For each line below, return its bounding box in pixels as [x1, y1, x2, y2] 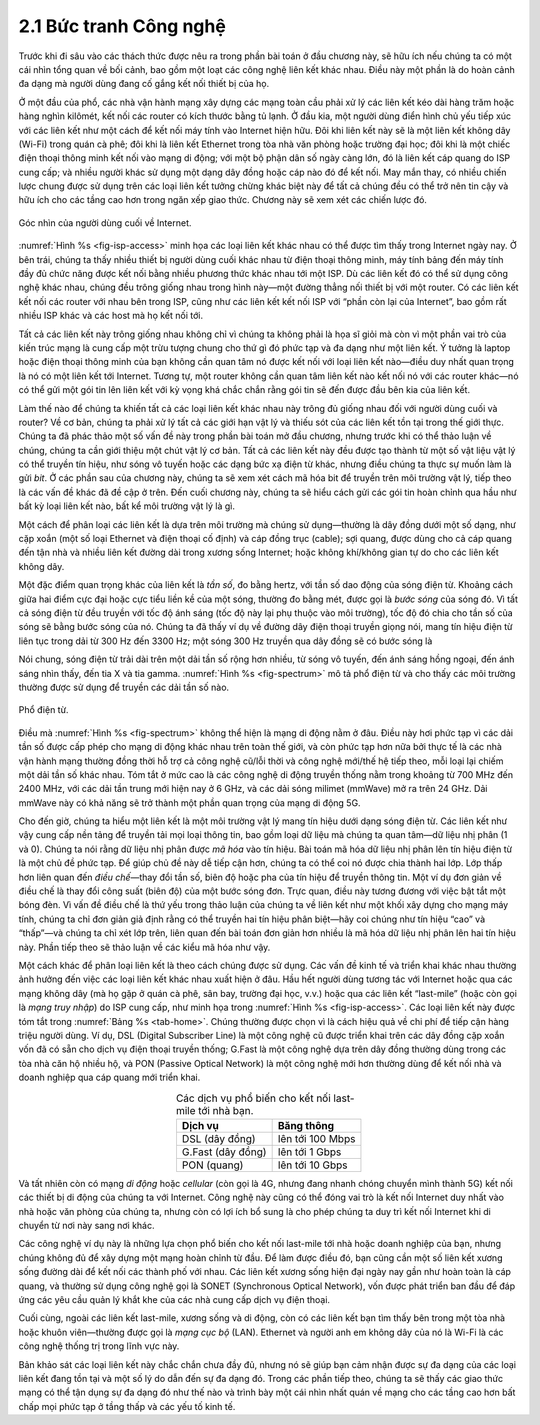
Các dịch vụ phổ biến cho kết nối [175, 1091, 332, 1105]
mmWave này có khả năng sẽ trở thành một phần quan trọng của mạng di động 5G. [18, 796, 361, 809]
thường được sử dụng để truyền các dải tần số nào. [18, 681, 230, 693]
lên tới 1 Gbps [277, 1145, 342, 1159]
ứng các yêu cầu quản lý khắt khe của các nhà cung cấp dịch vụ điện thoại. [18, 1294, 330, 1305]
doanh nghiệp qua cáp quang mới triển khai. [18, 1071, 201, 1084]
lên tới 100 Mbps [277, 1131, 356, 1145]
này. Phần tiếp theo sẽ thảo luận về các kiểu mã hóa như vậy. [18, 941, 271, 953]
